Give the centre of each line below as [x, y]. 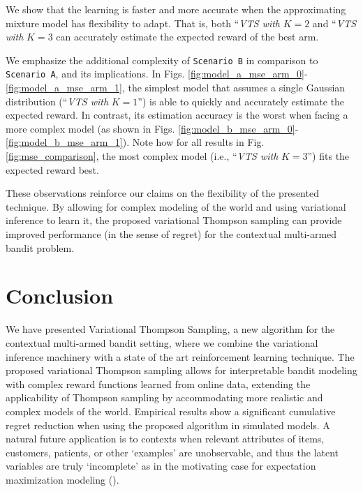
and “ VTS [334, 23]
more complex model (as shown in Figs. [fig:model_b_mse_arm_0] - [152, 128]
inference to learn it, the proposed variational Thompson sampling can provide [174, 220]
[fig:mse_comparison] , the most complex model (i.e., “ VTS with [142, 156]
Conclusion [60, 296]
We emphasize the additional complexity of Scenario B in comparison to [162, 60]
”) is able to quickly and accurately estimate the [241, 101]
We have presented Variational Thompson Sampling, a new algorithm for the [170, 329]
